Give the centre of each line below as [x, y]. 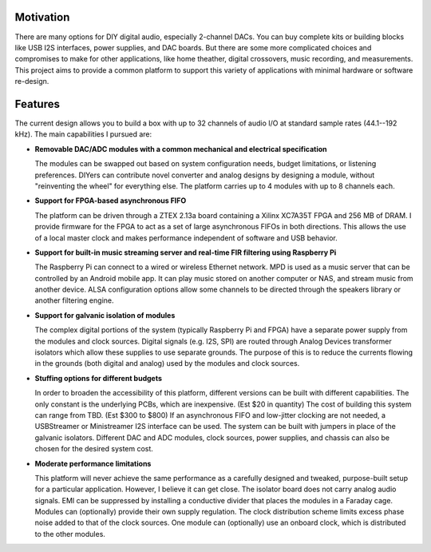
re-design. [32, 81]
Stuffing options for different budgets [99, 378]
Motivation [42, 17]
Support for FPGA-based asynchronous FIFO [111, 201]
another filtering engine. [74, 300]
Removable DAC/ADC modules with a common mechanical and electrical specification [181, 149]
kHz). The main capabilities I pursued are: [83, 134]
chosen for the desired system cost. [94, 449]
